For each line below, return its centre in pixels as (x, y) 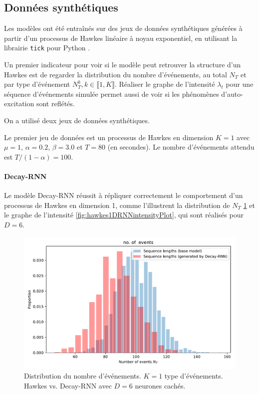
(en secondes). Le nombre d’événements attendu (181, 147)
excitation (19, 103)
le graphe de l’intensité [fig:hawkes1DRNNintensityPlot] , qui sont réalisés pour (124, 215)
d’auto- (232, 94)
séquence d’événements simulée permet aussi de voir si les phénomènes (112, 94)
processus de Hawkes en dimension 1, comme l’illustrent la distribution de (117, 205)
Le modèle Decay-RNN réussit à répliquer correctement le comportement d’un (124, 195)
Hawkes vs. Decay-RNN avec (68, 385)
